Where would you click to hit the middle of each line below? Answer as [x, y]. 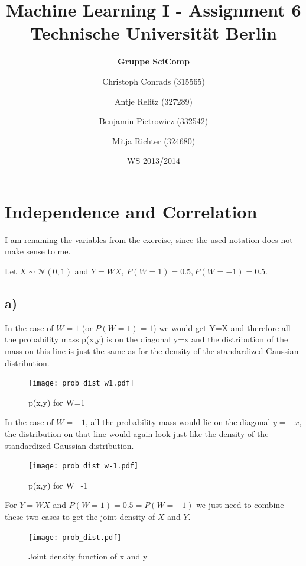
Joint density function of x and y [88, 556]
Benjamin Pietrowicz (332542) [154, 121]
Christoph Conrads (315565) [154, 81]
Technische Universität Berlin [154, 33]
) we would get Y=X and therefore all [222, 327]
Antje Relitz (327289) [154, 101]
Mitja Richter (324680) [154, 140]
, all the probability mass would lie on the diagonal [178, 422]
